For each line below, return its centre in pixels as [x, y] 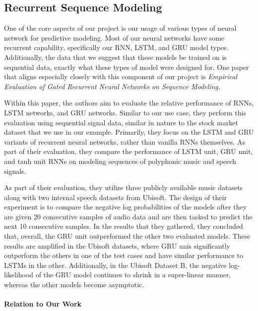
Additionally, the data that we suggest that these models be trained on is [115, 57]
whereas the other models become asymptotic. [74, 285]
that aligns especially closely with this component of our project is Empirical [121, 77]
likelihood [19, 275]
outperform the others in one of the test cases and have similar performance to [124, 255]
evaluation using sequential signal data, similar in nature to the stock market [121, 122]
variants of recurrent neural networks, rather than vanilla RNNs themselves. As [125, 141]
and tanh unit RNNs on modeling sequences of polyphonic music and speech [120, 161]
